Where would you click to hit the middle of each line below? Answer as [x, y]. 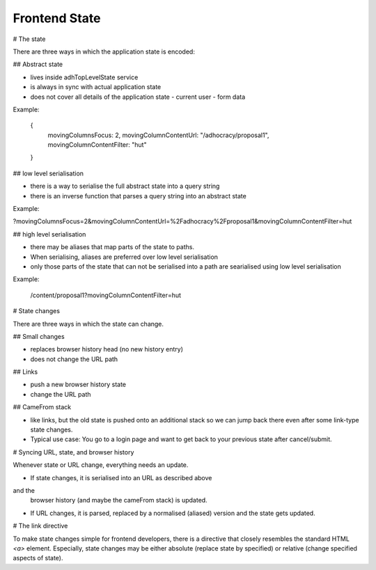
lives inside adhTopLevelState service [84, 77]
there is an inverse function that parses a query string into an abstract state [138, 196]
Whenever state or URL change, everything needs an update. [101, 465]
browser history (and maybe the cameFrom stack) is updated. [119, 500]
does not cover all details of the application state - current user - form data [138, 97]
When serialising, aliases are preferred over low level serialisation [124, 257]
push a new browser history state [78, 385]
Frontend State [57, 18]
